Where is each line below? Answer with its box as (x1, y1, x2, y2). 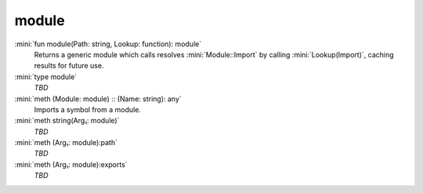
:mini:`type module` (14, 71, 78, 82)
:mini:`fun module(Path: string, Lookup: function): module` (14, 39, 202, 49)
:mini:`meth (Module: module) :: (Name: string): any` (14, 94, 182, 104)
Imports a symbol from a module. (34, 104, 141, 114)
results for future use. (34, 61, 104, 71)
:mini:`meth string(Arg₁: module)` (14, 116, 120, 126)
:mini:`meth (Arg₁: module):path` (14, 138, 117, 147)
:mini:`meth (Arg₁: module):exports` (14, 159, 128, 169)
